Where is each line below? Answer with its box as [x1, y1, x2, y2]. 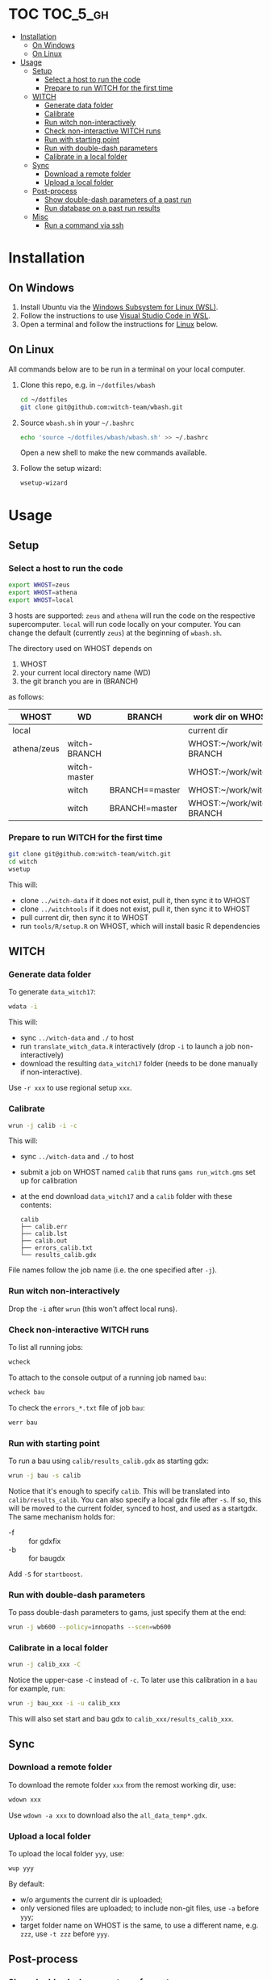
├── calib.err [19, 1223, 68, 1231]
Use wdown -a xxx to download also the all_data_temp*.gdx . [8, 1810, 208, 1820]
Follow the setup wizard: [19, 464, 102, 473]
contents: [19, 1200, 52, 1210]
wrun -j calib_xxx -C [8, 1661, 81, 1669]
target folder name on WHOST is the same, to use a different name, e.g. [19, 1920, 259, 1930]
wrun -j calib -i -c [8, 1121, 78, 1129]
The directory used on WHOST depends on [8, 643, 152, 653]
